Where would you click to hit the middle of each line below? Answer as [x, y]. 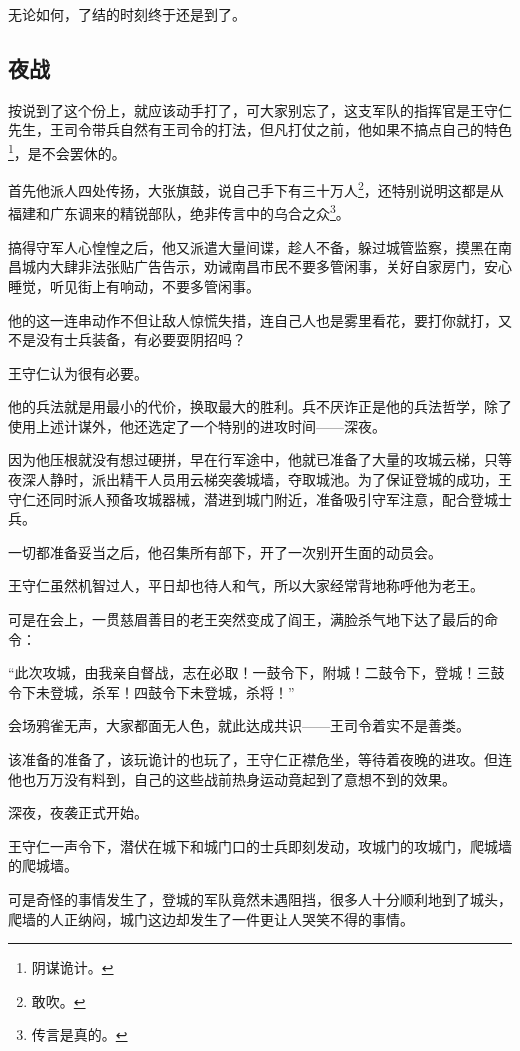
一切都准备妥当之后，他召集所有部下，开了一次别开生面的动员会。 [225, 551]
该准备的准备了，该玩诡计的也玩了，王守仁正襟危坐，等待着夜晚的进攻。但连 [260, 759]
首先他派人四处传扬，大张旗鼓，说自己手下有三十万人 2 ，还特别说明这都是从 [256, 188]
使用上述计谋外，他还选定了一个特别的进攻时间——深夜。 [197, 425]
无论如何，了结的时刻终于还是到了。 [127, 14]
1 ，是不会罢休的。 [67, 151]
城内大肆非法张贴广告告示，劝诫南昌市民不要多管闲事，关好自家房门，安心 [266, 266]
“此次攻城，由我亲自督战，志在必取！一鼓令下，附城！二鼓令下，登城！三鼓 [256, 672]
